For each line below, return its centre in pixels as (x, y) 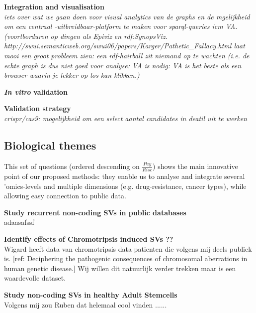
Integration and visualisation (54, 6)
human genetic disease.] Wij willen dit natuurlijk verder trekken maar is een (120, 268)
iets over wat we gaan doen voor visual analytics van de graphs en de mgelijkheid (127, 16)
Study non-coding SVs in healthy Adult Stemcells (91, 294)
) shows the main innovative (195, 166)
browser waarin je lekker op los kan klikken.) (72, 75)
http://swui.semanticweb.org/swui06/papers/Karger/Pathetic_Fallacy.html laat (125, 46)
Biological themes (50, 145)
